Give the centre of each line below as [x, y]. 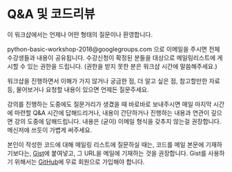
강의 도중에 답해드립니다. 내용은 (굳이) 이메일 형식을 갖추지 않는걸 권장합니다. [118, 121]
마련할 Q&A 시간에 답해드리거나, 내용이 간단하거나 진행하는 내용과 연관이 [112, 112]
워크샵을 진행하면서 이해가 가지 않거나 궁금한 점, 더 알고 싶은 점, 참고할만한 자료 [114, 80]
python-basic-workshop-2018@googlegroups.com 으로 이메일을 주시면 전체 [114, 49]
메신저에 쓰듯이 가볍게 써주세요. [50, 130]
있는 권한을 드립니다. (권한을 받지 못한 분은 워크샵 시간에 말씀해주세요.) [122, 66]
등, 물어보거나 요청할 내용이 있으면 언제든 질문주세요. [78, 89]
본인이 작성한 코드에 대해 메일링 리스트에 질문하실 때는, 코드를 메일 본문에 [106, 144]
